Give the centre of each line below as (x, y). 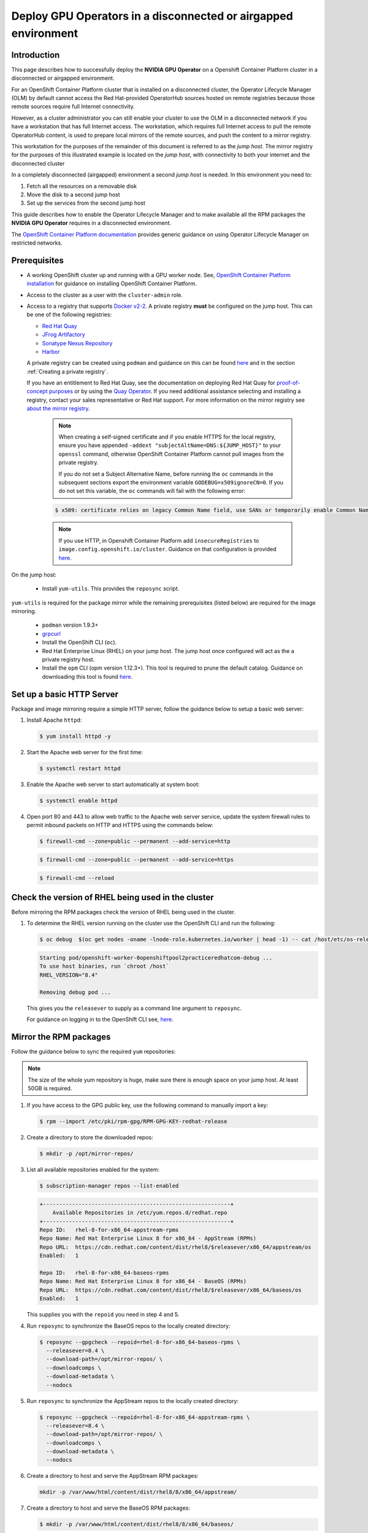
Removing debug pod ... (75, 992)
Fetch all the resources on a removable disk (82, 186)
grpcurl (51, 633)
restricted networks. (37, 243)
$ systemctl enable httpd (79, 801)
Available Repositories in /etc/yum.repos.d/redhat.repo (140, 1213)
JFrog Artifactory (63, 335)
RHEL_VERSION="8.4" (69, 975)
